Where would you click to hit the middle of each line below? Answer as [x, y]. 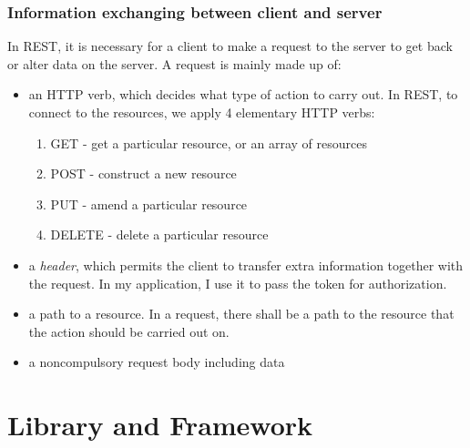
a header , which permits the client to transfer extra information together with [246, 265]
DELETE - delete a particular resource [159, 234]
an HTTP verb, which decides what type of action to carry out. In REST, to [243, 94]
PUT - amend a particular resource [149, 204]
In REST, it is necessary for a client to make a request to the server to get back [230, 46]
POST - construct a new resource [143, 173]
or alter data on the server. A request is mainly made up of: [174, 63]
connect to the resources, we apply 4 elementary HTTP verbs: [202, 112]
